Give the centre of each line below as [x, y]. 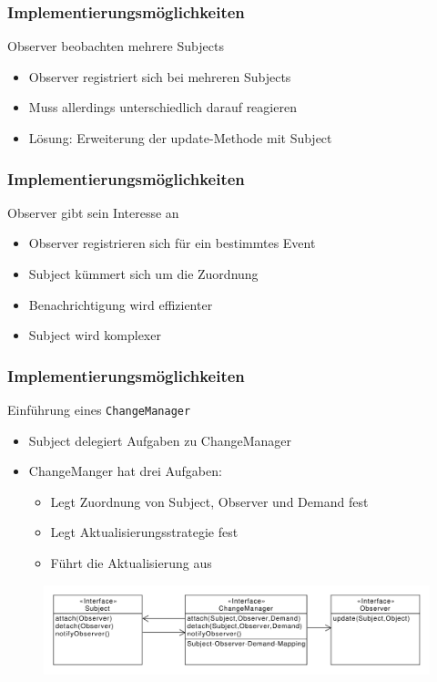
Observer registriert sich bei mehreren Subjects [160, 76]
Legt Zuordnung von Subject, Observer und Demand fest [209, 501]
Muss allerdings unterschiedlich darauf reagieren [163, 107]
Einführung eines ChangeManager [99, 409]
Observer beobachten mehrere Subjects [116, 46]
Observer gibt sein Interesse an [93, 212]
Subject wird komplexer [95, 335]
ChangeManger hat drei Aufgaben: [125, 471]
